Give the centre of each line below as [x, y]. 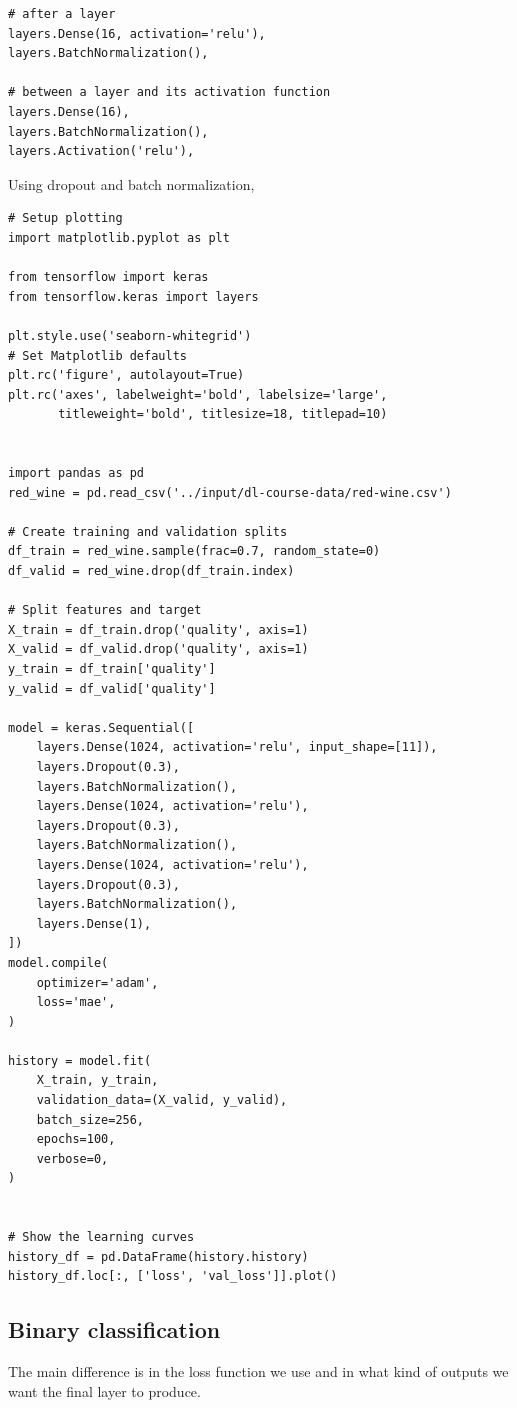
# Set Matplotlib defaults [97, 355]
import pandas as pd [76, 473]
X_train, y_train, [97, 1080]
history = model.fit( [80, 1060]
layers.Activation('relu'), [101, 151]
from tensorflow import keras [108, 277]
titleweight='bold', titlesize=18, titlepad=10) [223, 414]
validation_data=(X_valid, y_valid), [162, 1100]
